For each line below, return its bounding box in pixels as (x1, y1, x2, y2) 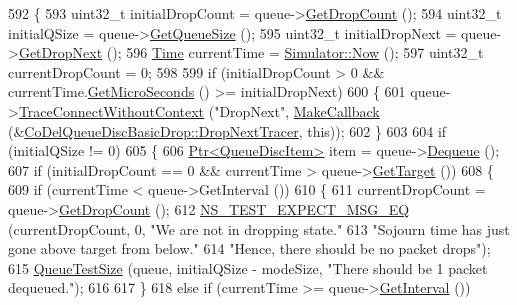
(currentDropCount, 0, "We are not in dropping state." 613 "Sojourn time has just (8, 218, 510, 239)
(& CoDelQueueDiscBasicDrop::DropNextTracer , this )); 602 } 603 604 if (8, 120, 447, 141)
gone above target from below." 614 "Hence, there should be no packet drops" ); (8, 238, 491, 259)
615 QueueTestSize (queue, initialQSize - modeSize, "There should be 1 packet (8, 257, 488, 278)
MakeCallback (293, 100, 380, 121)
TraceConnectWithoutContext (18, 100, 205, 121)
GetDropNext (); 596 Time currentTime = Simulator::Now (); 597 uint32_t (18, 42, 484, 63)
